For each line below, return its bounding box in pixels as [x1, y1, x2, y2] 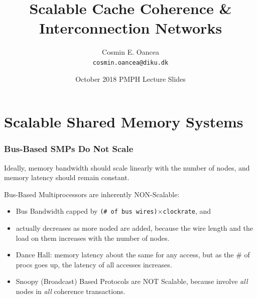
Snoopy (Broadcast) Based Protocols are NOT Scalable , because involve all [16, 276, 248, 286]
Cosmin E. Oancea [102, 47, 159, 57]
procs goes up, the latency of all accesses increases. [16, 259, 172, 269]
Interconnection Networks [39, 18, 222, 38]
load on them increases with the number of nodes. [16, 232, 170, 243]
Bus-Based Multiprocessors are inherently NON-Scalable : [4, 189, 180, 199]
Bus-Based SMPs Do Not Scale [4, 142, 134, 155]
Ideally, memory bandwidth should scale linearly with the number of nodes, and [4, 162, 250, 173]
